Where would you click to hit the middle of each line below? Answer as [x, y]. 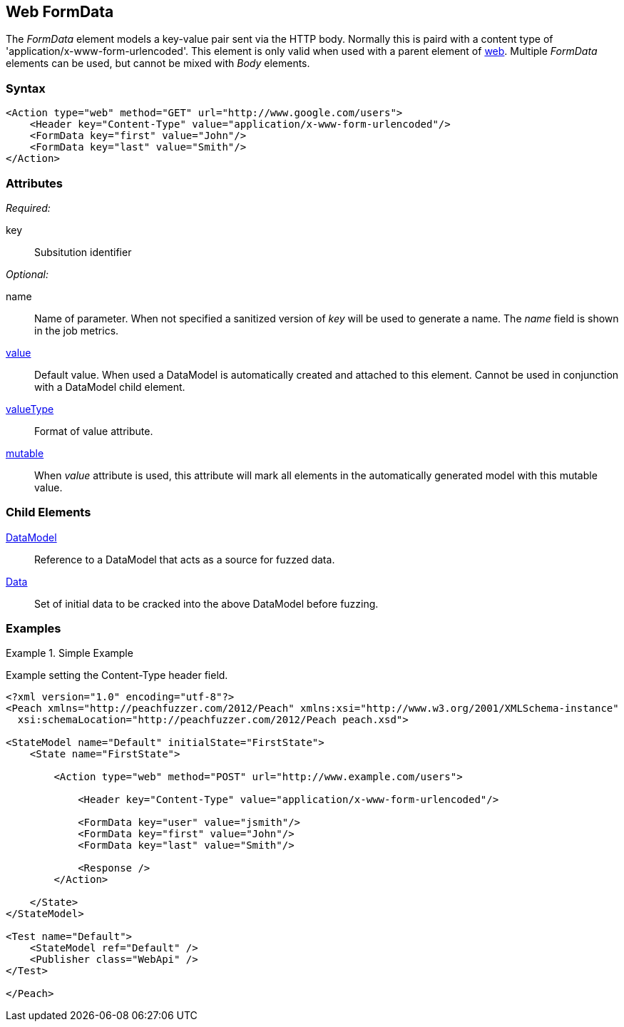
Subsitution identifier [83, 252]
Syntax [26, 88]
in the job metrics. [77, 330]
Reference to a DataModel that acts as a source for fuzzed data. [185, 559]
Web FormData [60, 12]
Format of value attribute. [94, 431]
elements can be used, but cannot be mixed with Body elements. [158, 63]
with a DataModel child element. [110, 387]
